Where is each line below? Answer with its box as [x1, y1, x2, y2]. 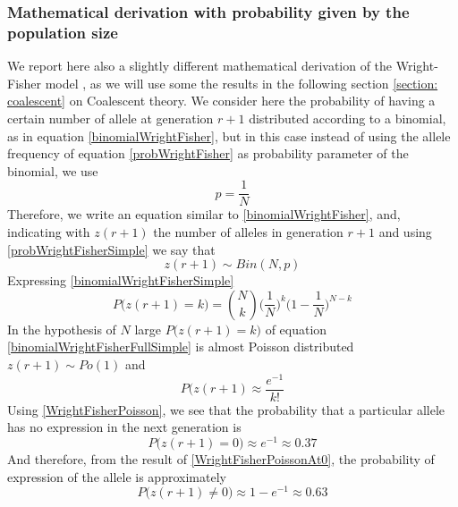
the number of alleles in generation [153, 222, 343, 241]
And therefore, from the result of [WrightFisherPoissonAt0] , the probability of [7, 449, 435, 468]
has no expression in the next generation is [7, 418, 242, 436]
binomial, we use [7, 161, 98, 180]
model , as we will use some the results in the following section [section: [45, 73, 438, 92]
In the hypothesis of [7, 319, 116, 338]
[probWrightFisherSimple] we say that [7, 240, 216, 258]
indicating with [7, 222, 90, 241]
